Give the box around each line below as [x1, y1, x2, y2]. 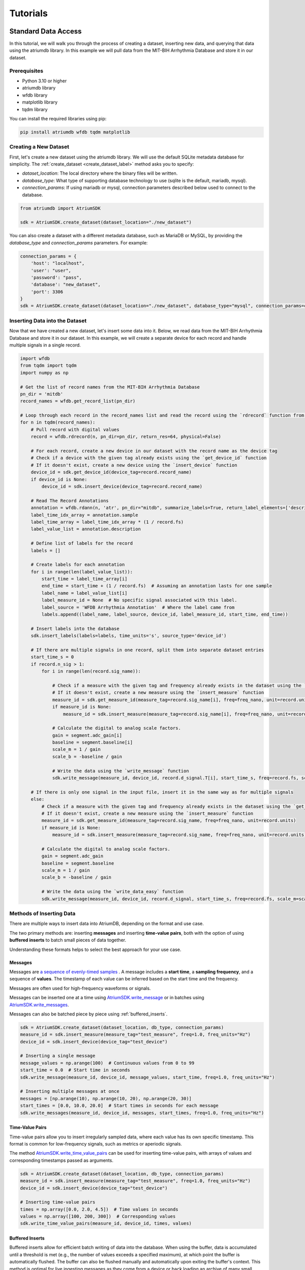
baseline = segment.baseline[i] [52, 740, 133, 745]
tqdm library [22, 106, 48, 112]
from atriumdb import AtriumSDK [20, 205, 101, 211]
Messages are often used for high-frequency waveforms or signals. [9, 985, 151, 991]
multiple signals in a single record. [9, 342, 81, 348]
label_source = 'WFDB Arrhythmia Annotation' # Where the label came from [41, 605, 235, 610]
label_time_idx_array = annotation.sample [30, 512, 138, 518]
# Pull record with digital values [30, 427, 119, 432]
